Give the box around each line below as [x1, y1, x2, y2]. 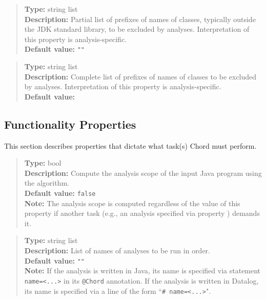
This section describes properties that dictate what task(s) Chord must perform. [4, 140, 257, 151]
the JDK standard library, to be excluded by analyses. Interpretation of [24, 24, 250, 34]
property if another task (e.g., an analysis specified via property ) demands [24, 208, 260, 218]
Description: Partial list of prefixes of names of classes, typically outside [24, 13, 256, 24]
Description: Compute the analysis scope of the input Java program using [24, 167, 262, 178]
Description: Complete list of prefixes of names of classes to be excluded [24, 71, 257, 82]
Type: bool [24, 157, 62, 168]
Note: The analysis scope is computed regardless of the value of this [24, 197, 240, 208]
